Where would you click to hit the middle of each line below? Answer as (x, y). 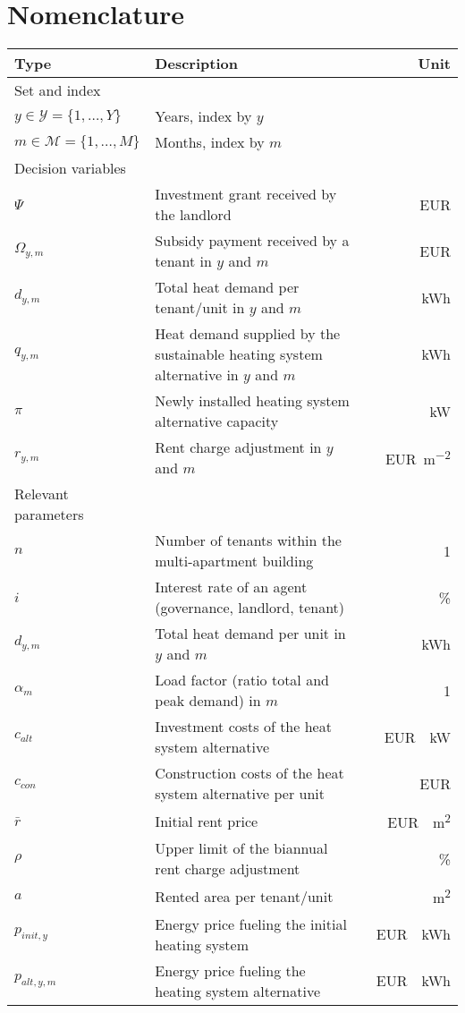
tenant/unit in (200, 308)
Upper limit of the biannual (241, 848)
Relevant (42, 494)
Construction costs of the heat (249, 773)
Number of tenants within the (248, 541)
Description (196, 64)
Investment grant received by (246, 194)
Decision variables (70, 168)
